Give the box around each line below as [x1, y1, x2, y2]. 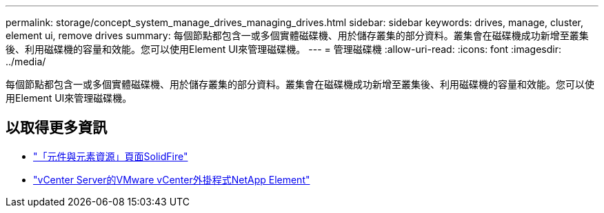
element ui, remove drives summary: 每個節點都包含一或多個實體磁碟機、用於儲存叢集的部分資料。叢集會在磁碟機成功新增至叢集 [6, 30, 589, 41]
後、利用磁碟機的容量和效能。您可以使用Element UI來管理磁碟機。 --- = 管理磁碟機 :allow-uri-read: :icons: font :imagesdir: [6, 43, 562, 55]
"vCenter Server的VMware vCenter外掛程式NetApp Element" [33, 173, 310, 186]
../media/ [6, 56, 46, 67]
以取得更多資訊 [6, 119, 107, 137]
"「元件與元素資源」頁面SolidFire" [33, 150, 188, 162]
